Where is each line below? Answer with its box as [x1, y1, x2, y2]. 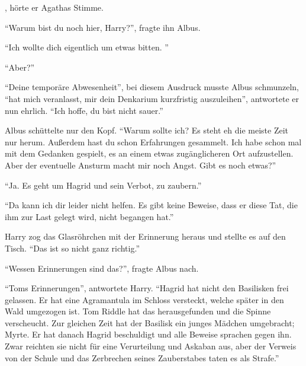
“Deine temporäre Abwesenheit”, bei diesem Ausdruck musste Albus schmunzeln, [5, 81, 299, 93]
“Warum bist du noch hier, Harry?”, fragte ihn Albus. [5, 21, 201, 33]
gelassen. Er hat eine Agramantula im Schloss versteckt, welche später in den [5, 293, 284, 305]
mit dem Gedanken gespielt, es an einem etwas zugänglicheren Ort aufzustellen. [5, 147, 294, 160]
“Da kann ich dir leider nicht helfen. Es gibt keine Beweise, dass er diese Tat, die [5, 199, 298, 211]
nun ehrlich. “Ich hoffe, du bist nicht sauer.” [5, 104, 163, 116]
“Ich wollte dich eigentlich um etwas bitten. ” [5, 41, 169, 53]
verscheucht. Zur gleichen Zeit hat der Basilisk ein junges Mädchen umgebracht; [5, 316, 295, 329]
